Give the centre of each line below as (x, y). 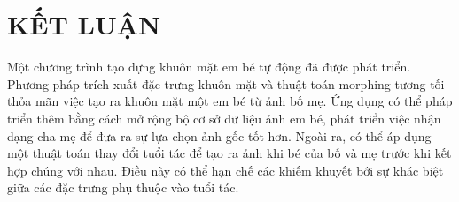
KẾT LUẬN (84, 24)
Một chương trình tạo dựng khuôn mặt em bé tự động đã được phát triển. (209, 67)
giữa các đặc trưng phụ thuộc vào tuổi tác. (123, 187)
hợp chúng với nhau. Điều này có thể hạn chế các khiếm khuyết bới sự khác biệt (226, 170)
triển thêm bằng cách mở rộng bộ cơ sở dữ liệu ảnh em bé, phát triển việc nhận (224, 118)
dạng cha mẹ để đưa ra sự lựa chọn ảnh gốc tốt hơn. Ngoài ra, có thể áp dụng (219, 135)
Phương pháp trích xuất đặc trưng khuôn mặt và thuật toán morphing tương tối (226, 83)
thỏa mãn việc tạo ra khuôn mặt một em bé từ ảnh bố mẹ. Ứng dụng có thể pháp (230, 101)
